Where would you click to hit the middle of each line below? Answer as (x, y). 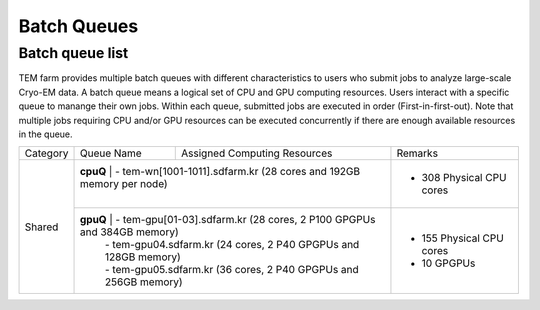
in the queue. (46, 134)
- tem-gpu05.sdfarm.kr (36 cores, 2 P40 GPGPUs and (231, 270)
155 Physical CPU (462, 238)
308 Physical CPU (464, 178)
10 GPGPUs (448, 263)
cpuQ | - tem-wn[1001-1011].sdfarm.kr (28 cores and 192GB (219, 172)
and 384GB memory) (129, 232)
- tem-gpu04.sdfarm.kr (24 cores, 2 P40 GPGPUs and (232, 245)
